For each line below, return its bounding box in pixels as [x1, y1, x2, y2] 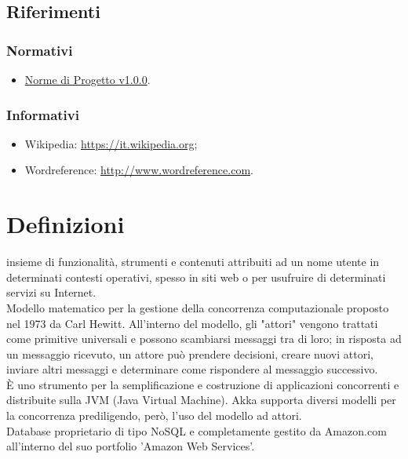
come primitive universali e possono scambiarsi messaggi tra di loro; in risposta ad [6, 330, 402, 347]
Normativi [6, 40, 73, 60]
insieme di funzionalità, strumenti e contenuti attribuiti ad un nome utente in [6, 253, 380, 270]
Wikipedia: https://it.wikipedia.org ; [24, 135, 198, 151]
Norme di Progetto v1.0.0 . [24, 71, 151, 87]
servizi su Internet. [6, 284, 97, 301]
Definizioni [6, 208, 125, 240]
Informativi [6, 104, 79, 124]
